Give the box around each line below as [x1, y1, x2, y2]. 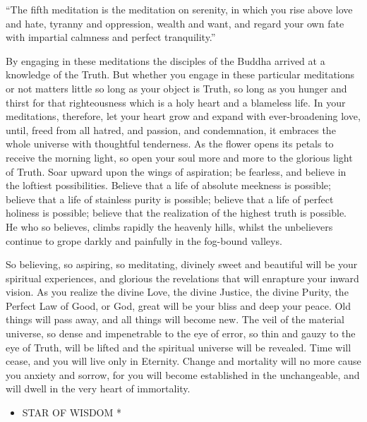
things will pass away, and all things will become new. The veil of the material [6, 312, 344, 327]
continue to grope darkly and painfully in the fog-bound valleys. [6, 233, 282, 248]
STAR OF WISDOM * [22, 405, 122, 420]
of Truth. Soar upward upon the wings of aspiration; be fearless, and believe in [6, 164, 347, 179]
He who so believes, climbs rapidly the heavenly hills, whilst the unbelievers [6, 219, 333, 234]
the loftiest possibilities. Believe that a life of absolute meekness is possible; [6, 178, 331, 193]
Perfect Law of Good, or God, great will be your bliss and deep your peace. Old [6, 298, 351, 313]
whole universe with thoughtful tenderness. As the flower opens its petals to [6, 136, 334, 151]
